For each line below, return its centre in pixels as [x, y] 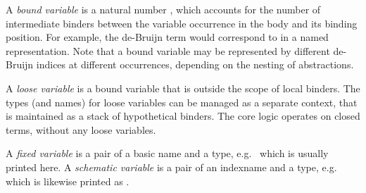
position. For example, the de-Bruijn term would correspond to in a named [167, 37]
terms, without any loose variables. [81, 129]
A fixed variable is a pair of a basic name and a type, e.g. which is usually [167, 153]
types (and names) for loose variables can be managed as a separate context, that [182, 102]
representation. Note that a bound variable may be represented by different [168, 50]
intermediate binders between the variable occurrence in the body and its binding [182, 23]
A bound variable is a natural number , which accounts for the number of [163, 9]
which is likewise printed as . [68, 181]
